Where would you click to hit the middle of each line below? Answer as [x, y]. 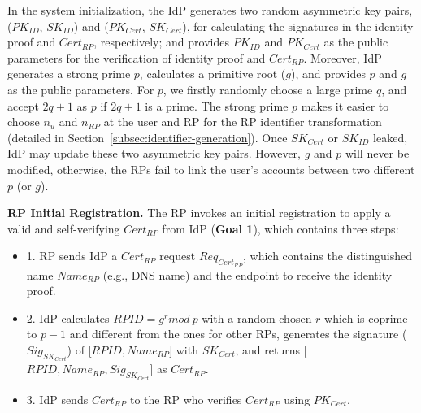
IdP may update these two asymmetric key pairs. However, [154, 153]
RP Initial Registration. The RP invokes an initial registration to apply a [199, 213]
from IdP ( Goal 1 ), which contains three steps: [280, 228]
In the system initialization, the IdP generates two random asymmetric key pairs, [210, 10]
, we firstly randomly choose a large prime [268, 89]
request [178, 256]
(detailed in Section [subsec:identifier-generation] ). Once [148, 137]
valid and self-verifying [64, 228]
